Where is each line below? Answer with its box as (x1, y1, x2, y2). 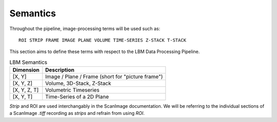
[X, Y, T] (12, 93, 33, 101)
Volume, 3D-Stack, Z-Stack (45, 80, 111, 87)
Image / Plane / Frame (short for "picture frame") (45, 73, 163, 80)
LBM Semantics (9, 59, 48, 66)
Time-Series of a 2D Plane (45, 93, 109, 101)
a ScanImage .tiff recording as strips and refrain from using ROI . (9, 110, 145, 116)
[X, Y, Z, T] (12, 87, 39, 94)
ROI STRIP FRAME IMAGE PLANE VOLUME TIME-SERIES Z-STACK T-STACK (18, 37, 187, 43)
